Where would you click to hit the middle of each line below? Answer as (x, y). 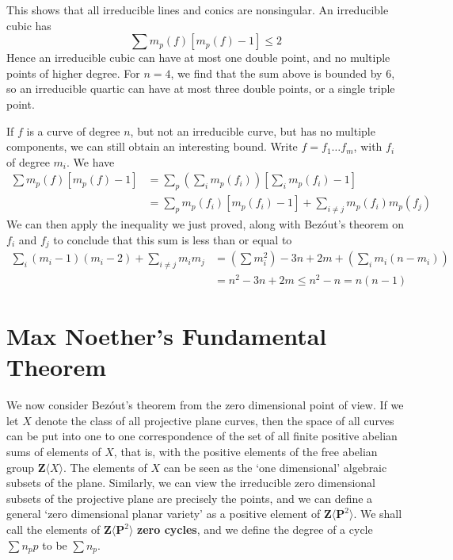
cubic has (29, 25)
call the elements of (53, 529)
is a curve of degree (73, 130)
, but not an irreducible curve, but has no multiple (253, 130)
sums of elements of (54, 452)
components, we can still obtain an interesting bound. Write (152, 146)
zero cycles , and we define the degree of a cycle (255, 529)
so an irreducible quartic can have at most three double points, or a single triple (201, 88)
